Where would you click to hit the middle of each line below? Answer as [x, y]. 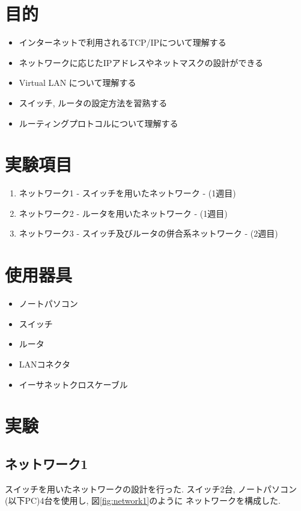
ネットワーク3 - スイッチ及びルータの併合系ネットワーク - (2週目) [148, 233]
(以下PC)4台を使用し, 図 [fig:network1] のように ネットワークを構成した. [143, 500]
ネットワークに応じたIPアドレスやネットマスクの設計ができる [141, 62]
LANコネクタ [44, 364]
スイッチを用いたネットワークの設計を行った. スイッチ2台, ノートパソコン [151, 488]
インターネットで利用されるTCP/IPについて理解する [123, 42]
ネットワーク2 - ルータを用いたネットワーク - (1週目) [123, 213]
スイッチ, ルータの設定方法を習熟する [93, 102]
